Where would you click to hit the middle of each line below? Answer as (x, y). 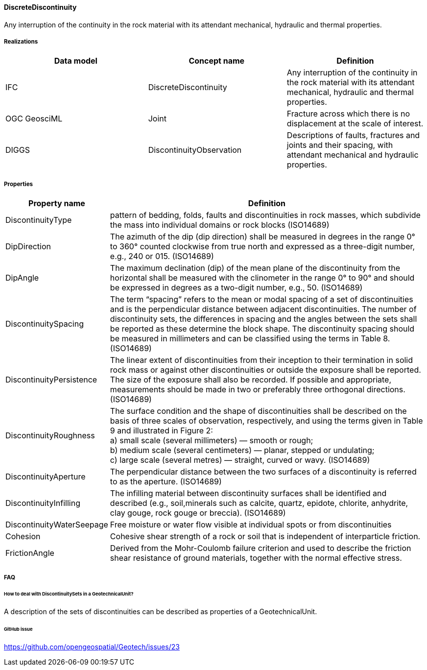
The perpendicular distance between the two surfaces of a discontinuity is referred (263, 472)
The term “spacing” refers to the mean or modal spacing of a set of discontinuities (261, 299)
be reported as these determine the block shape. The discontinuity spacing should (262, 329)
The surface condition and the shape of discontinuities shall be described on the (258, 411)
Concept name (217, 61)
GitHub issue (18, 629)
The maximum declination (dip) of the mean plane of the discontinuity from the (255, 268)
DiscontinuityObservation (195, 150)
